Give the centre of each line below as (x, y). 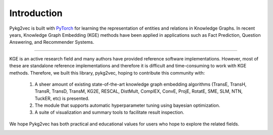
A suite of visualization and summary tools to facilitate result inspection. (109, 112)
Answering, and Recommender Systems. (52, 42)
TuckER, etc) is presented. (62, 98)
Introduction (36, 13)
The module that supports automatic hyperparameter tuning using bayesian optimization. (127, 105)
